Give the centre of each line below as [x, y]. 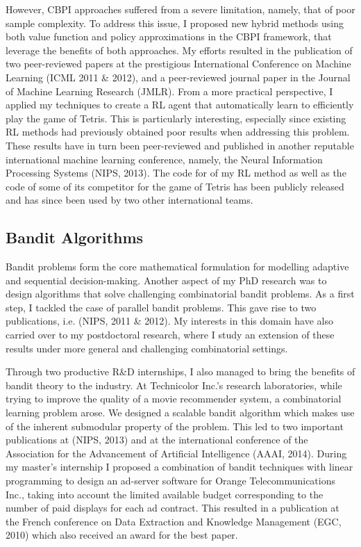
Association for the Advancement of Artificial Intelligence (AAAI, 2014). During [176, 453]
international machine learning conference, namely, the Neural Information [164, 159]
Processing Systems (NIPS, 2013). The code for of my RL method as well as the [176, 173]
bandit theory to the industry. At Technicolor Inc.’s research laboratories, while [174, 385]
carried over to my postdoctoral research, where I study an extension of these [170, 335]
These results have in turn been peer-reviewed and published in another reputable [180, 145]
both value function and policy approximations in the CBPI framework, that [169, 36]
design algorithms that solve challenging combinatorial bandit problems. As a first [180, 294]
